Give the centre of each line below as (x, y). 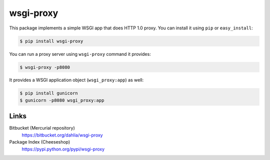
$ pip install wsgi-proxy (51, 41)
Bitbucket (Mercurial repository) (42, 128)
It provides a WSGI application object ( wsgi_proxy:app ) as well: (76, 80)
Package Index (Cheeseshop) (40, 142)
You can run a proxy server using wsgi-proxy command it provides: (80, 54)
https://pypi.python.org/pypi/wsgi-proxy (63, 149)
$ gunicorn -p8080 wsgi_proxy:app (62, 100)
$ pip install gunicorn (49, 93)
